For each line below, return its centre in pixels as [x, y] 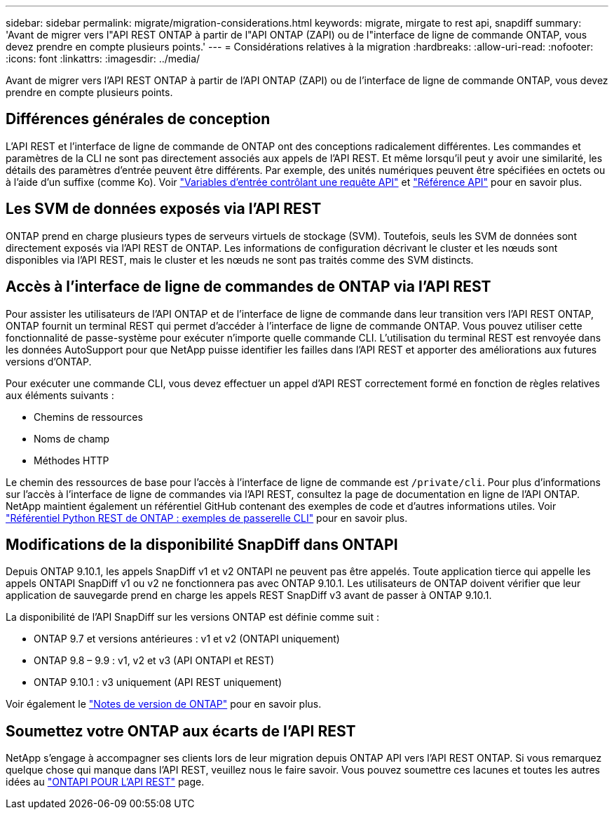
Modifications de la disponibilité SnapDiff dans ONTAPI [202, 544]
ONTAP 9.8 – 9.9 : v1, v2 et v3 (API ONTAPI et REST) [154, 661]
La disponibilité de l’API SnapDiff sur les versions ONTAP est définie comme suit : [192, 617]
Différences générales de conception [138, 119]
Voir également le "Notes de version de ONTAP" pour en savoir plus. [164, 704]
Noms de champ [72, 438]
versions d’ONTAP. [49, 361]
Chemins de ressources [88, 417]
